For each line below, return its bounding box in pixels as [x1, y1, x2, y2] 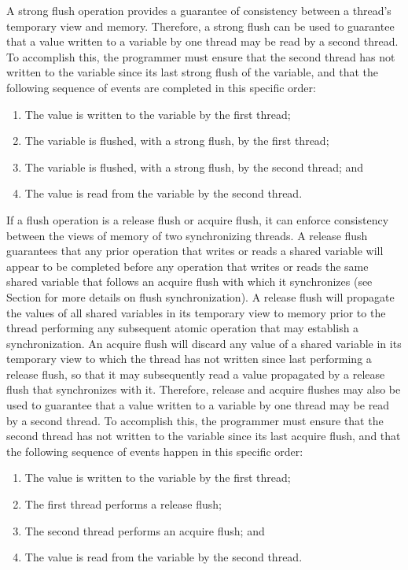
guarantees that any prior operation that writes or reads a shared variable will [6, 242, 384, 259]
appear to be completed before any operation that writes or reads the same [6, 257, 369, 274]
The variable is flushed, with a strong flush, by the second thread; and [24, 158, 364, 175]
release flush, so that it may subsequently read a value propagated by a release [6, 365, 385, 382]
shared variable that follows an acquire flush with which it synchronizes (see [6, 273, 373, 290]
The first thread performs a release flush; [24, 496, 222, 513]
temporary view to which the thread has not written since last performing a [6, 350, 372, 367]
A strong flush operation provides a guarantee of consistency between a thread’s [6, 2, 391, 18]
